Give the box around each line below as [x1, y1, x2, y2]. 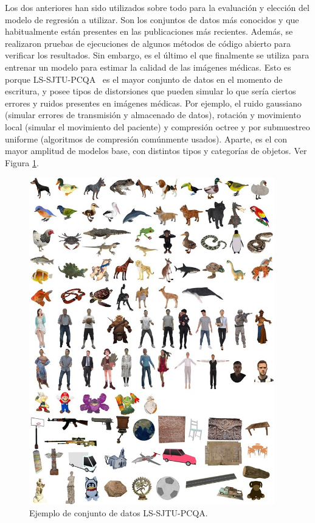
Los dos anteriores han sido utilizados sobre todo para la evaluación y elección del [5, 1, 310, 13]
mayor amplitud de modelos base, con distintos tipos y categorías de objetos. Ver [5, 144, 307, 157]
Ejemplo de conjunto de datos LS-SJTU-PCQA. [29, 507, 208, 519]
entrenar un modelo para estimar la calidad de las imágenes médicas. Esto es [5, 60, 291, 73]
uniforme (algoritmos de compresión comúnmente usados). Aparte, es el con [5, 132, 288, 145]
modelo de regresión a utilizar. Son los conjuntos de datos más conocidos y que [5, 13, 299, 26]
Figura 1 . [5, 156, 39, 169]
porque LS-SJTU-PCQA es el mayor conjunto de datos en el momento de [5, 72, 283, 85]
